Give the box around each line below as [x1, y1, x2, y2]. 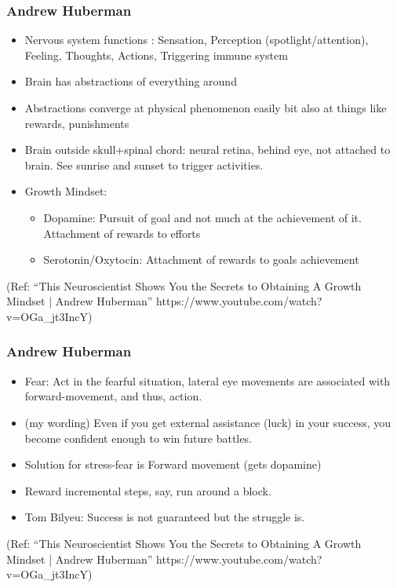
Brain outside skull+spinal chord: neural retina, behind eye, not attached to [24, 141, 391, 158]
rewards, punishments [24, 115, 129, 131]
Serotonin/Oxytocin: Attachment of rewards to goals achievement [43, 251, 359, 268]
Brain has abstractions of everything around [24, 73, 237, 89]
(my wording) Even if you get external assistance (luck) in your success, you [24, 414, 392, 430]
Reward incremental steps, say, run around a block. [24, 482, 271, 499]
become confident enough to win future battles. [24, 429, 252, 446]
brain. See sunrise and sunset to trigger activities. [24, 156, 264, 173]
